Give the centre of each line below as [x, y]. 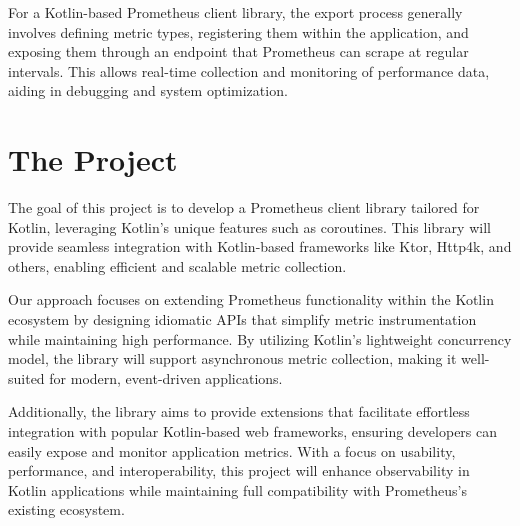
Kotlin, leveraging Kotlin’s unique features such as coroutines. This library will [249, 226]
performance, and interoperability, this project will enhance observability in [239, 470]
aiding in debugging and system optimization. [148, 90]
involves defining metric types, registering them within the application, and [238, 31]
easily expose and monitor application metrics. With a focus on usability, [232, 450]
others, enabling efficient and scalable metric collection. [177, 265]
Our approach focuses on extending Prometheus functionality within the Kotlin [251, 299]
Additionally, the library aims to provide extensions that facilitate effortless [239, 411]
